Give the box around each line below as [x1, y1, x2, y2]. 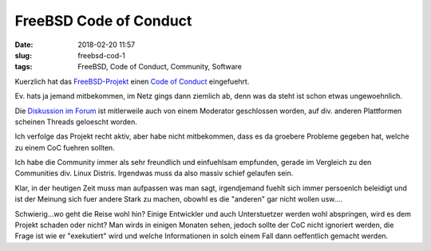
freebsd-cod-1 [77, 50, 125, 60]
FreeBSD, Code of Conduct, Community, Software [77, 62, 243, 72]
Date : [14, 40, 34, 49]
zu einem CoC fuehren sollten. [14, 143, 115, 152]
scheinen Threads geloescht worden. [14, 116, 137, 127]
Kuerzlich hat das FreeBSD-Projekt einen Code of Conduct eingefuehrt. [14, 76, 250, 86]
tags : [14, 62, 33, 72]
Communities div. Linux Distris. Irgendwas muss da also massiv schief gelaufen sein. [14, 168, 294, 178]
